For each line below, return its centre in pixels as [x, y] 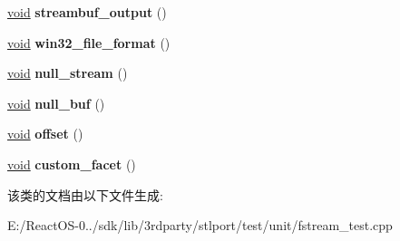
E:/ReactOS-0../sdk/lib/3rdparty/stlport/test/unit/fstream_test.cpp [200, 225]
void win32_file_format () [89, 42]
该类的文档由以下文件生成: [85, 194]
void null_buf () [56, 103]
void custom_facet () [72, 164]
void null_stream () [68, 73]
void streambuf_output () [87, 12]
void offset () [45, 134]
